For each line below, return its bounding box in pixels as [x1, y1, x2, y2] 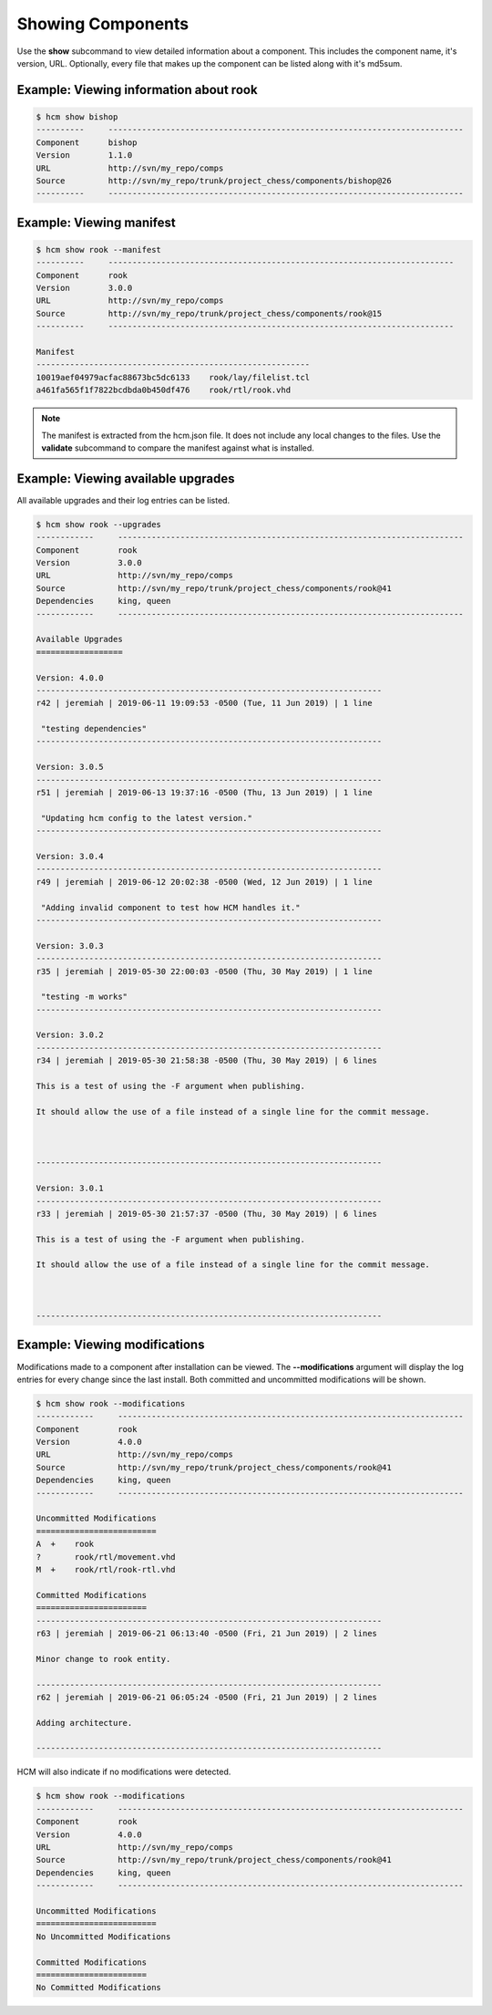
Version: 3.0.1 [36, 1183, 104, 1194]
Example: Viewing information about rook [16, 82, 259, 98]
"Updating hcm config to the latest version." [41, 813, 252, 823]
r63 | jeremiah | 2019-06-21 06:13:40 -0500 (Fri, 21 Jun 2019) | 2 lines [36, 1628, 378, 1638]
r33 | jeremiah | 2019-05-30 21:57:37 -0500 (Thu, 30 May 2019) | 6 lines [36, 1209, 378, 1219]
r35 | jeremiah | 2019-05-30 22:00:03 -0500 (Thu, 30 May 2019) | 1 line [36, 966, 373, 976]
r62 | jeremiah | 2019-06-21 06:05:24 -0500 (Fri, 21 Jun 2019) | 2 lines [36, 1692, 378, 1702]
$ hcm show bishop [36, 111, 118, 122]
